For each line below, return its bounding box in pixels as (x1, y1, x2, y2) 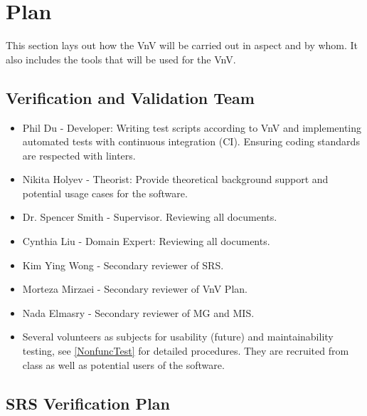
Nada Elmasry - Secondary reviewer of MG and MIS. (22, 305, 255, 320)
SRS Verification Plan (6, 392, 170, 414)
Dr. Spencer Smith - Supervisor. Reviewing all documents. (22, 209, 277, 224)
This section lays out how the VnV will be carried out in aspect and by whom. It (6, 38, 358, 53)
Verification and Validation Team (6, 86, 255, 108)
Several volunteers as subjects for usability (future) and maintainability (22, 329, 334, 344)
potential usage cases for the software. (22, 185, 188, 200)
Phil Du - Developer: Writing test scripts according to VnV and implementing (22, 120, 362, 135)
